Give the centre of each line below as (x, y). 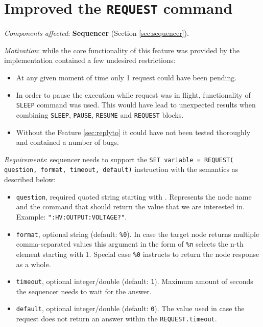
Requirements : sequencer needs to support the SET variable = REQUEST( (119, 159)
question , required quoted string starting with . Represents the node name (134, 196)
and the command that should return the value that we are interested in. (130, 206)
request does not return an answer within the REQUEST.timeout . (116, 318)
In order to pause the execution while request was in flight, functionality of (133, 94)
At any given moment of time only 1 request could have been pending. (126, 78)
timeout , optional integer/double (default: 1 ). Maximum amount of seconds (135, 281)
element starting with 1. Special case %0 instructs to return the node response (138, 254)
